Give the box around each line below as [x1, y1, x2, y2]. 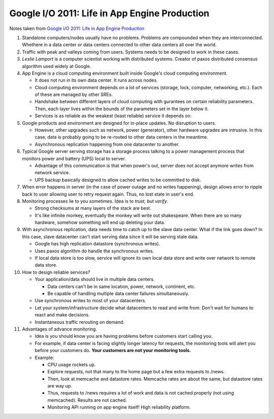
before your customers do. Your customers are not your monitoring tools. [35, 347, 191, 353]
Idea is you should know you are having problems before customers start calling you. [35, 333, 213, 339]
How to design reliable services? [22, 269, 90, 275]
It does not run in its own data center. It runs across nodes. [35, 77, 158, 83]
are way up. [47, 383, 72, 389]
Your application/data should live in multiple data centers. [35, 276, 155, 282]
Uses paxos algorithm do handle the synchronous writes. [35, 248, 154, 254]
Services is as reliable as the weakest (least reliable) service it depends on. [35, 113, 192, 119]
